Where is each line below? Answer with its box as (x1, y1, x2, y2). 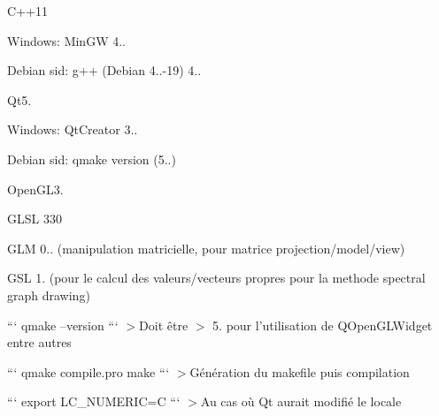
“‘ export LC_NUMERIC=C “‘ (7, 392, 181, 411)
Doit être (139, 315, 189, 334)
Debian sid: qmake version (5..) (7, 149, 176, 168)
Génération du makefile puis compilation (189, 362, 410, 381)
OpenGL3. (7, 179, 64, 198)
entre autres (7, 333, 72, 352)
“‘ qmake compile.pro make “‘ (7, 362, 170, 381)
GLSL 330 (7, 209, 62, 228)
